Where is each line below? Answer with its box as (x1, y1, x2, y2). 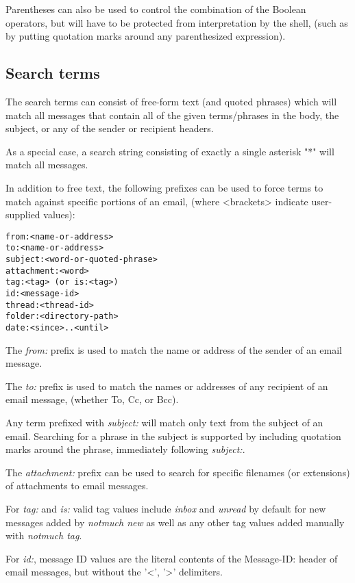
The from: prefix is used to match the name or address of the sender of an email (5, 342, 343, 357)
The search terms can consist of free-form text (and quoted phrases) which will (5, 94, 337, 108)
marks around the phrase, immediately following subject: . (5, 442, 245, 456)
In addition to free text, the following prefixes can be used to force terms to (5, 180, 323, 194)
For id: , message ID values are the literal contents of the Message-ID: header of (5, 551, 338, 565)
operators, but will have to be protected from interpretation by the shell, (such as (5, 15, 348, 29)
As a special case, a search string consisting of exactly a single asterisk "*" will (5, 144, 334, 158)
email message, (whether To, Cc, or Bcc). (5, 392, 179, 406)
